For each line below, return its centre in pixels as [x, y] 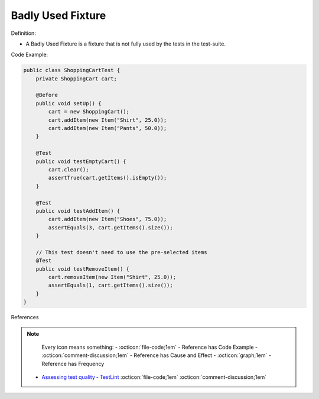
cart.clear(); [69, 169]
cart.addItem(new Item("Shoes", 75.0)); [108, 219]
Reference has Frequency [73, 364]
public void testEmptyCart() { [81, 161]
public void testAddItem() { [78, 211]
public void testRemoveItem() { [83, 269]
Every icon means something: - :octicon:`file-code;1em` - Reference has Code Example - [150, 347]
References [25, 317]
